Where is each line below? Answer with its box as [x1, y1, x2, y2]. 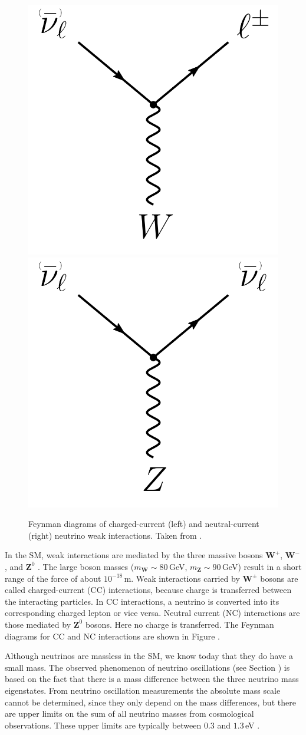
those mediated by [5, 618, 71, 630]
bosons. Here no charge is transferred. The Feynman [85, 618, 274, 630]
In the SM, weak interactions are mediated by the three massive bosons [5, 549, 263, 561]
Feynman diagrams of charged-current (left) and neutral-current [28, 518, 259, 530]
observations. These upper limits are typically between [5, 718, 202, 731]
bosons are [260, 572, 298, 584]
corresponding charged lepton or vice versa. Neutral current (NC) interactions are [5, 607, 300, 619]
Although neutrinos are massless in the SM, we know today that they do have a [5, 650, 293, 662]
